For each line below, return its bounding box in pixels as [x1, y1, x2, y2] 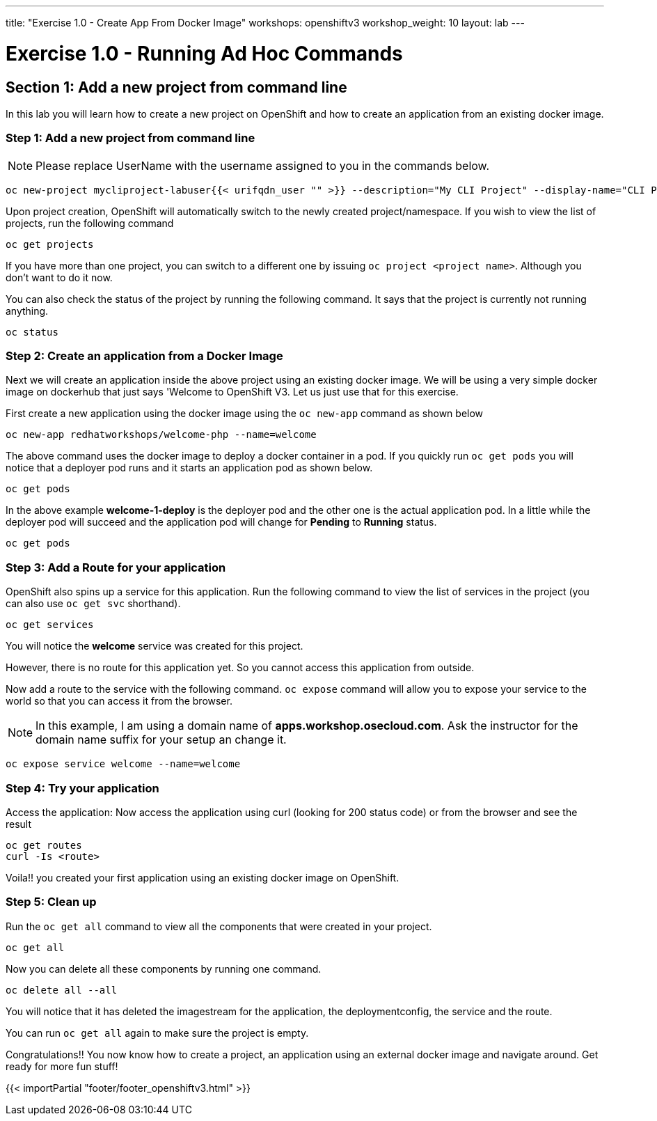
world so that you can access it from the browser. [6, 695, 232, 707]
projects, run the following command [6, 217, 174, 229]
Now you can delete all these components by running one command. [6, 962, 322, 975]
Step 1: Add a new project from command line [6, 131, 255, 146]
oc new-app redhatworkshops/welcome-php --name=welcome [6, 429, 317, 441]
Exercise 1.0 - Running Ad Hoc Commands [6, 41, 403, 65]
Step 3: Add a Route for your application [6, 560, 226, 574]
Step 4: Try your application [6, 781, 159, 795]
